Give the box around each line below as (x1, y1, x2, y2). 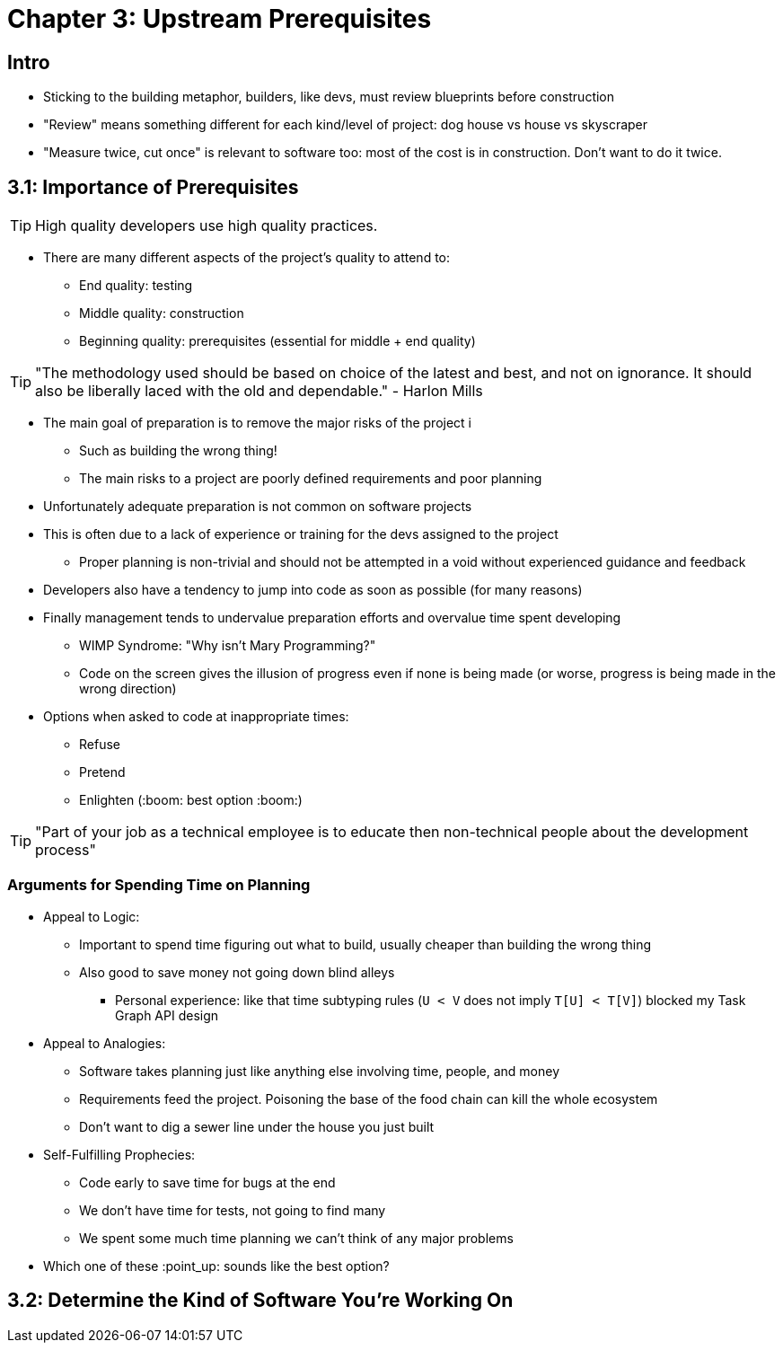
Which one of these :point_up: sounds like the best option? (43, 1257, 390, 1274)
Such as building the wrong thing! (79, 443, 277, 459)
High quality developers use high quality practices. (35, 216, 378, 235)
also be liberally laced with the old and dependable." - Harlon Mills (35, 382, 483, 401)
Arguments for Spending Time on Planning (7, 876, 311, 895)
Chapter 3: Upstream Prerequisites (7, 4, 432, 34)
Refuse (79, 737, 120, 753)
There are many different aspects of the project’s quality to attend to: (43, 250, 451, 266)
